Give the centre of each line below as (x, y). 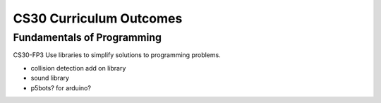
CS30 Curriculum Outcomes (98, 18)
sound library (50, 78)
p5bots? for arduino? (61, 87)
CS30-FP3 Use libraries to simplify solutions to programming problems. (117, 55)
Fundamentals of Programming (87, 37)
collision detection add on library (78, 68)
